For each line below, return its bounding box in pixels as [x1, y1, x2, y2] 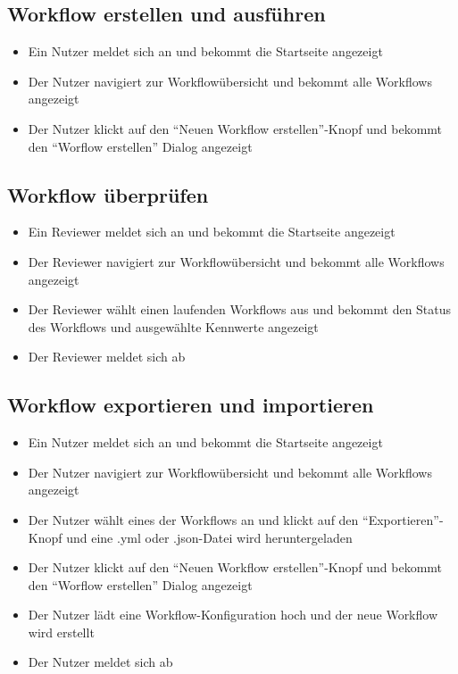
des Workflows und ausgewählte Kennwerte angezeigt [28, 317, 319, 336]
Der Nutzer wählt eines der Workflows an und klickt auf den [28, 510, 359, 528]
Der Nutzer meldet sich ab [28, 653, 173, 671]
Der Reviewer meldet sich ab [28, 347, 186, 366]
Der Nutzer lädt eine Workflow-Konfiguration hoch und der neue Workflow [28, 605, 438, 624]
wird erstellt [28, 622, 95, 641]
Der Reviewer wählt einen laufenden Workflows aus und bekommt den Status [28, 300, 452, 319]
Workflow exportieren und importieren [7, 391, 374, 419]
